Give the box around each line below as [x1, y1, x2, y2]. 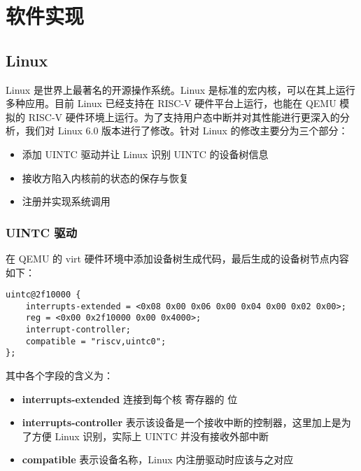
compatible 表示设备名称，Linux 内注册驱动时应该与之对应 [22, 452, 294, 467]
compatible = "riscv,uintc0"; [25, 336, 167, 346]
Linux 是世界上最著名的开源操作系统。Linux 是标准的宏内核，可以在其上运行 [6, 82, 355, 97]
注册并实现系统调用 [22, 194, 111, 209]
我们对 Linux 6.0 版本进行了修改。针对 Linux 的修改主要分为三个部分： [24, 123, 348, 138]
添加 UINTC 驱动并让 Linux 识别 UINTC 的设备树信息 [22, 146, 269, 161]
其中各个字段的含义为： [6, 368, 113, 383]
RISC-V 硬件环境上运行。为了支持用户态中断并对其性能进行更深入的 [28, 109, 340, 124]
